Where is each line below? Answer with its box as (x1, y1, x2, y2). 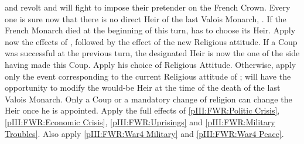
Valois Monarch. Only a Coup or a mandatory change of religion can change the (5, 92, 292, 105)
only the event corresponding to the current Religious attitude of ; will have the (5, 70, 291, 82)
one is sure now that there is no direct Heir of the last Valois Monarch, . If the (5, 12, 286, 25)
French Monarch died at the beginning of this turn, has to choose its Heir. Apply (5, 24, 296, 36)
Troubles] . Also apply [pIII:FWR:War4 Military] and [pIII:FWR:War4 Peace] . (5, 127, 284, 139)
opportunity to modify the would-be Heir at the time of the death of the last (5, 81, 281, 94)
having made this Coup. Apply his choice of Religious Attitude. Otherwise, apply (5, 58, 296, 70)
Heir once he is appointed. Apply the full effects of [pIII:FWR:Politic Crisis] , (5, 104, 280, 116)
